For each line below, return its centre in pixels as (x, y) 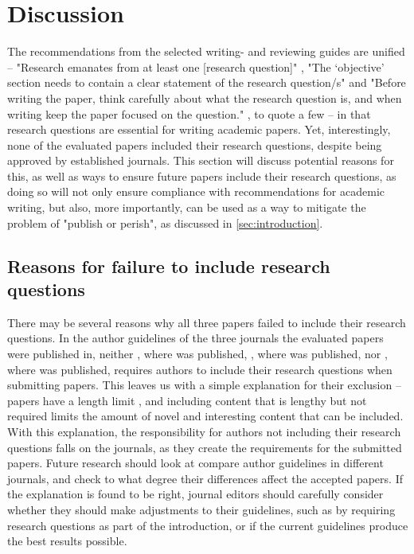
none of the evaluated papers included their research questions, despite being (195, 144)
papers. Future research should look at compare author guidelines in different (195, 463)
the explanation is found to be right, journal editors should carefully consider (195, 494)
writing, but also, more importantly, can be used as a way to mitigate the (187, 207)
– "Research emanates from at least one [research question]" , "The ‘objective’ (196, 66)
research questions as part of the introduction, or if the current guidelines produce (208, 525)
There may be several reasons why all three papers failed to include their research (207, 322)
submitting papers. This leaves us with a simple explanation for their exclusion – (204, 385)
